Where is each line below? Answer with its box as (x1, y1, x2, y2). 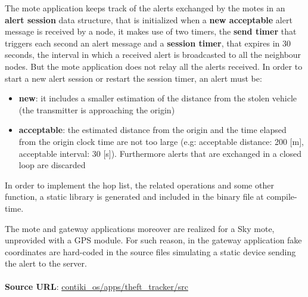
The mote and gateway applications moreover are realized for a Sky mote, (5, 222, 275, 234)
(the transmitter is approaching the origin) (18, 103, 175, 116)
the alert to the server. (5, 257, 87, 270)
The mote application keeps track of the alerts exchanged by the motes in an (5, 2, 285, 14)
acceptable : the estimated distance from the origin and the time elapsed (18, 123, 287, 136)
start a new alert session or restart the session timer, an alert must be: (5, 72, 262, 84)
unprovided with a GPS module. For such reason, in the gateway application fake (5, 234, 302, 246)
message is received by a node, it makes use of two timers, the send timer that (5, 25, 297, 38)
